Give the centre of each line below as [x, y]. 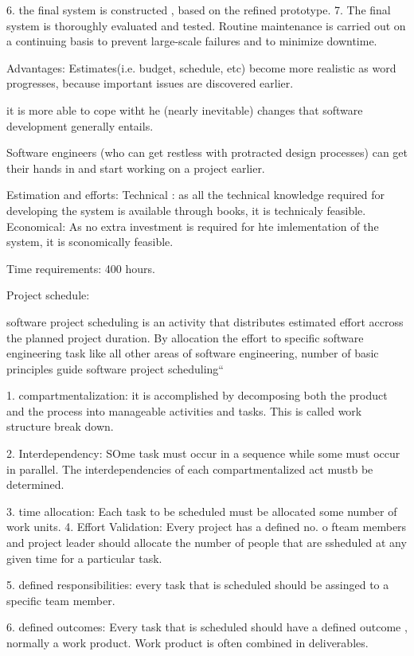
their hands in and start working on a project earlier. [136, 168]
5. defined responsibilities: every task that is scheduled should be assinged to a [198, 585]
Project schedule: [48, 295]
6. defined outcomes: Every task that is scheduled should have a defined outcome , [207, 627]
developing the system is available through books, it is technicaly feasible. [186, 210]
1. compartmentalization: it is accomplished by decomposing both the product [197, 395]
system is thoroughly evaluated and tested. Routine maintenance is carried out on [206, 25]
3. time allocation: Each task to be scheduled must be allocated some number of [202, 511]
